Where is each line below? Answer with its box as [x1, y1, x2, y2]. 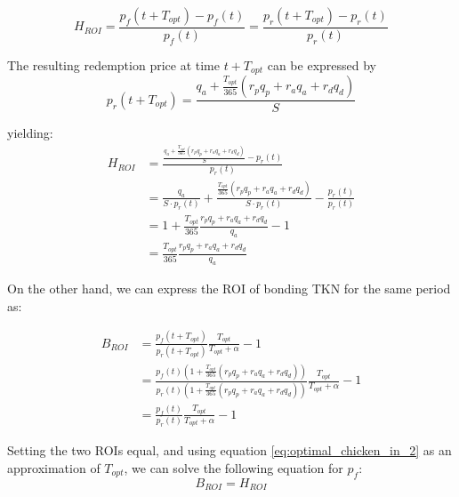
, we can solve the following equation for [124, 458, 343, 477]
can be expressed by [267, 55, 376, 74]
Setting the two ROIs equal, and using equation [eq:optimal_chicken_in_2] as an [7, 441, 452, 460]
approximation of [7, 458, 101, 477]
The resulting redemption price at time [7, 55, 220, 74]
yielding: [7, 124, 53, 142]
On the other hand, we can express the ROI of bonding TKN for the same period [7, 279, 451, 298]
